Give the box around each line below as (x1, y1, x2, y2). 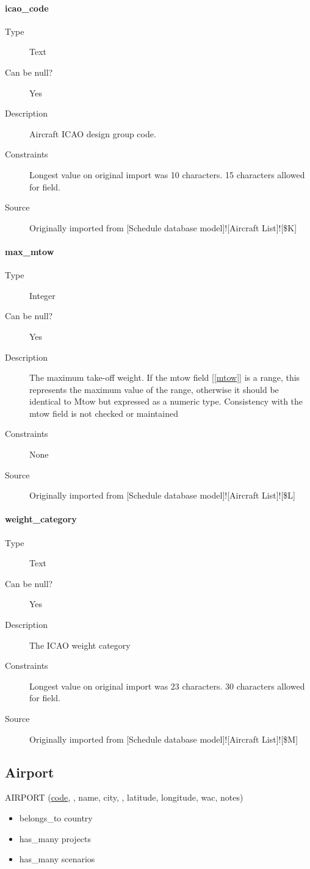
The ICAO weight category (29, 638, 131, 651)
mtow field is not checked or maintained (29, 406, 178, 419)
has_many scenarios (19, 853, 95, 865)
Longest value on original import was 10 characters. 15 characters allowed (29, 168, 305, 181)
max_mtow (5, 245, 54, 258)
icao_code (5, 1, 49, 14)
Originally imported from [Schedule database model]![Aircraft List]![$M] (29, 732, 298, 745)
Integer (29, 289, 56, 301)
